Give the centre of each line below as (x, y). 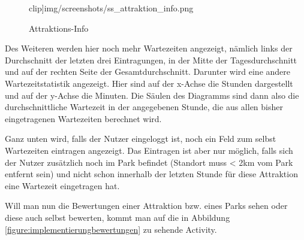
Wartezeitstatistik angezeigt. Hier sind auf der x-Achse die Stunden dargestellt (149, 83)
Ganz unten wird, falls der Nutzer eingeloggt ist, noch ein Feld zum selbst (141, 139)
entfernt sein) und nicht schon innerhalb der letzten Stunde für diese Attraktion (151, 174)
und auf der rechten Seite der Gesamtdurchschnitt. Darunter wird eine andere (148, 72)
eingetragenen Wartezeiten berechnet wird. (83, 118)
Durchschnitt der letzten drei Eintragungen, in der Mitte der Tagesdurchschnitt (151, 60)
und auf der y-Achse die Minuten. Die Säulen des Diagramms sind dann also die (152, 95)
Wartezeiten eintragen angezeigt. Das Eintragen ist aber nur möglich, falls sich (149, 150)
